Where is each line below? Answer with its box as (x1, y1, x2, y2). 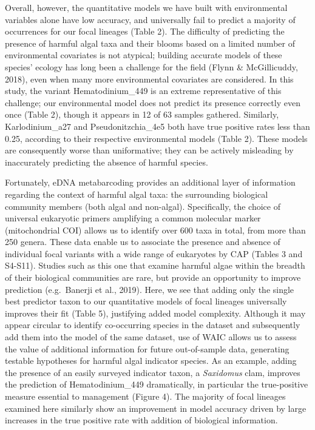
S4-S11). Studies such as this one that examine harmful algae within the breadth (5, 259, 305, 272)
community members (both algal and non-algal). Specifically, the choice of (5, 200, 280, 212)
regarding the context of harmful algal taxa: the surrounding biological (5, 187, 268, 200)
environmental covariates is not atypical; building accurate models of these (5, 49, 282, 61)
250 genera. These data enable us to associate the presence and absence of (5, 235, 280, 248)
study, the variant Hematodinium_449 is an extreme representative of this (5, 84, 282, 97)
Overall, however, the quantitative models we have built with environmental (5, 1, 288, 13)
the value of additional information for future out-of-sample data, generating (5, 342, 290, 355)
